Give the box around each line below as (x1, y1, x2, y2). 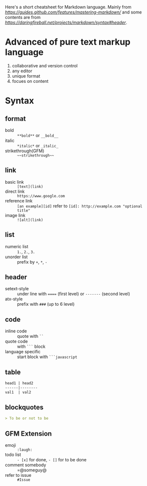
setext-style (5, 286, 29, 292)
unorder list (5, 254, 28, 260)
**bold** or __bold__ (17, 132, 59, 138)
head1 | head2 (5, 381, 34, 386)
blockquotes (5, 403, 44, 411)
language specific (5, 349, 41, 355)
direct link (5, 188, 25, 194)
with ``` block (17, 344, 46, 349)
